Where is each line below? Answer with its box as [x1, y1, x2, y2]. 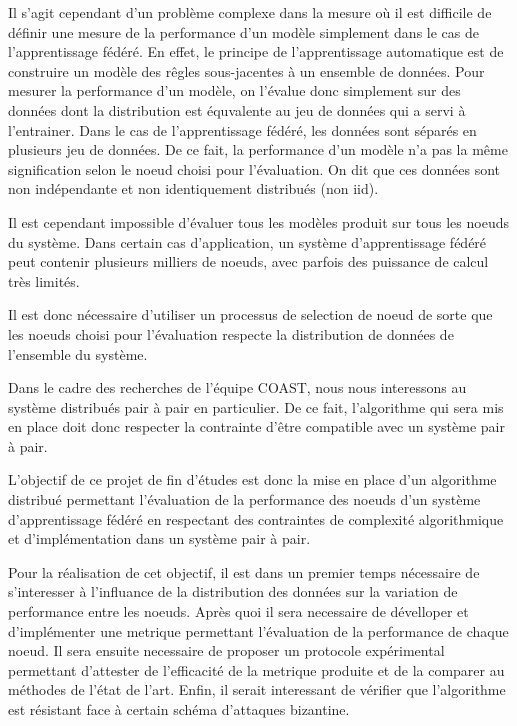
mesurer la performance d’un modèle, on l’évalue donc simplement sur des [8, 80, 461, 101]
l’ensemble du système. [8, 343, 148, 364]
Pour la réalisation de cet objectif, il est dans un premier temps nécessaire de [8, 561, 480, 582]
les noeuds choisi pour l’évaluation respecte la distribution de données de [8, 323, 454, 344]
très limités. [8, 270, 80, 291]
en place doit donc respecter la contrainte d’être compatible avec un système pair [8, 416, 505, 437]
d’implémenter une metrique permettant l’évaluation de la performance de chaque [8, 620, 509, 641]
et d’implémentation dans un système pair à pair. [8, 528, 311, 549]
